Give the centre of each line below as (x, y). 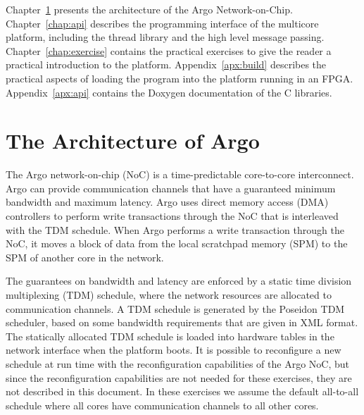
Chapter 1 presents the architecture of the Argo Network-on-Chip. (149, 9)
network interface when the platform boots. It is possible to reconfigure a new (174, 350)
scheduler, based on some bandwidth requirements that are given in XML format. (182, 322)
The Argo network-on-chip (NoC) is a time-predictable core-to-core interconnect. (180, 174)
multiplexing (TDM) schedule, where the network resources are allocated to (169, 295)
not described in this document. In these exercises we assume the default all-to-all (182, 391)
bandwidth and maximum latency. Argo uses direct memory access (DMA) (167, 202)
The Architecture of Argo (133, 141)
